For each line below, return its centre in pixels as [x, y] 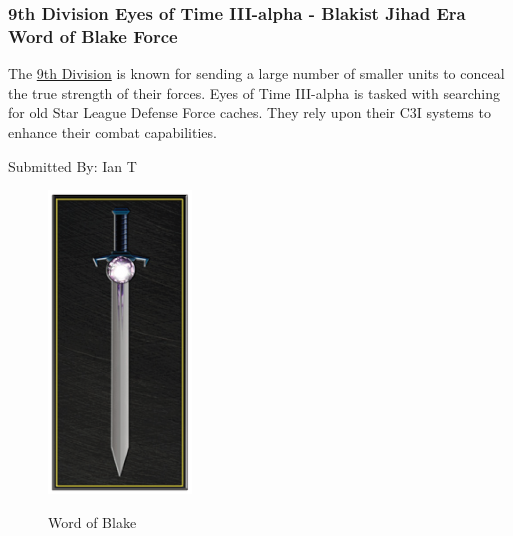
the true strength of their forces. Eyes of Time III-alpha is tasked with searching [254, 92]
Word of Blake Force [93, 35]
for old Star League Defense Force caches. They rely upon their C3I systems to [249, 112]
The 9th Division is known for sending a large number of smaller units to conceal [256, 73]
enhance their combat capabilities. [112, 131]
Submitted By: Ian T [72, 165]
